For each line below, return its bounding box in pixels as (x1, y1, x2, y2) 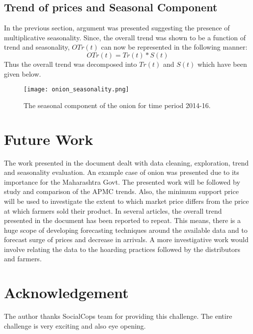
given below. (4, 68, 41, 79)
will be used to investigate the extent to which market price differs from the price (4, 195, 249, 206)
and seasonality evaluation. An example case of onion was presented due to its (4, 167, 239, 177)
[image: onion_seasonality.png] (24, 86, 129, 93)
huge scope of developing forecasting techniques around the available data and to (4, 224, 248, 235)
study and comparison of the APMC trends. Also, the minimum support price (4, 186, 239, 196)
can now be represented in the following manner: (101, 42, 248, 52)
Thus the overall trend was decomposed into (4, 58, 137, 69)
